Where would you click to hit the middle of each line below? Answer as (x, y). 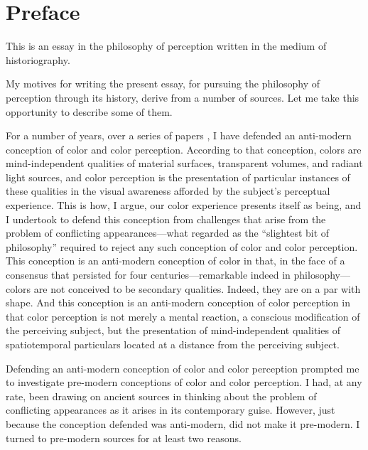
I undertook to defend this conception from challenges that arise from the (166, 219)
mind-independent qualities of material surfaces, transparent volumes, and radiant (184, 163)
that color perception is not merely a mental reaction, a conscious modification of (183, 316)
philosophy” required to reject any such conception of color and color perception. (182, 246)
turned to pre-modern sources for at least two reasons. (124, 438)
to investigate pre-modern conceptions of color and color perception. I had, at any (184, 382)
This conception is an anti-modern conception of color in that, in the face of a (175, 261)
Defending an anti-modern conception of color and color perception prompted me (183, 368)
